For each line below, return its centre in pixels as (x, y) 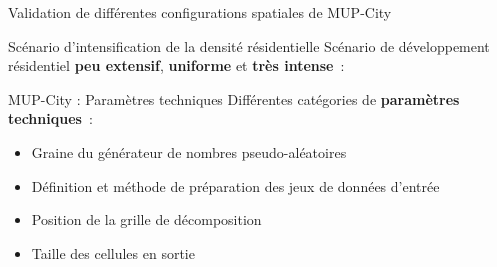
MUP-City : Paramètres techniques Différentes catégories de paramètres (234, 98)
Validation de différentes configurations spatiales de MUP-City (200, 12)
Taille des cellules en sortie (113, 252)
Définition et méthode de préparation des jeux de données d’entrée (235, 185)
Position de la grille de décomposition (146, 219)
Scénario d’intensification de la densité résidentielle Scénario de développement (249, 45)
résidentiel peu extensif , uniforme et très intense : (176, 65)
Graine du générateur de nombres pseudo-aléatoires (189, 151)
